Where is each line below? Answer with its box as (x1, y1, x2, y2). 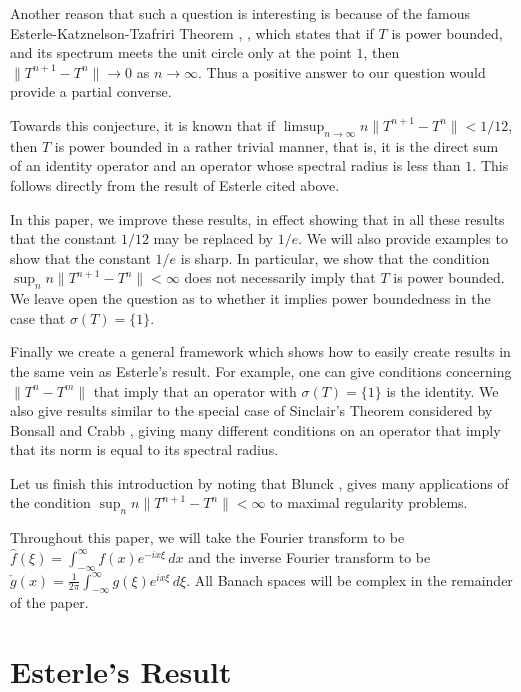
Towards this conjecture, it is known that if (10, 114, 276, 135)
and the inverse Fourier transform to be (188, 546, 431, 567)
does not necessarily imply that (184, 267, 376, 288)
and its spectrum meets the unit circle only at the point (10, 42, 352, 63)
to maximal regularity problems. (270, 492, 468, 513)
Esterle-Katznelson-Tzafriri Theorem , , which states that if (10, 22, 374, 43)
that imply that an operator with (93, 380, 297, 401)
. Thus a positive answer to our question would (198, 61, 486, 82)
